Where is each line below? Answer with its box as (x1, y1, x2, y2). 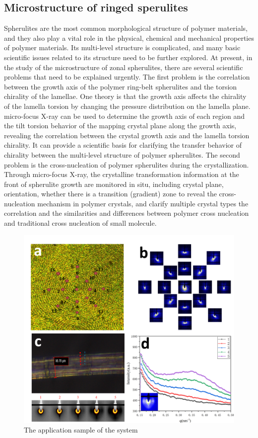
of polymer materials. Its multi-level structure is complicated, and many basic (4, 42, 241, 53)
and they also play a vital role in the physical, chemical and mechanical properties (4, 32, 254, 43)
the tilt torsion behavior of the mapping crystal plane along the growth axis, (4, 120, 237, 131)
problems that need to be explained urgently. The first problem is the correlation (4, 72, 250, 82)
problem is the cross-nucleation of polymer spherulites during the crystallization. (4, 159, 249, 170)
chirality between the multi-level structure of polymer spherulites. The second (4, 149, 240, 160)
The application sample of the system (24, 425, 138, 435)
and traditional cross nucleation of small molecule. (4, 218, 157, 228)
